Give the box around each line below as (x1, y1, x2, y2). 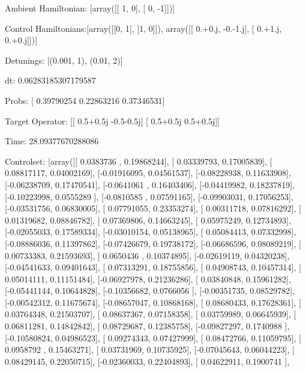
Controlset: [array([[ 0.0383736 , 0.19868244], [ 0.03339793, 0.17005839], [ (5, 154, 272, 167)
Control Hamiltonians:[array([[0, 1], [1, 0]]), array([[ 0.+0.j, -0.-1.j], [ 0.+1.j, (5, 22, 282, 34)
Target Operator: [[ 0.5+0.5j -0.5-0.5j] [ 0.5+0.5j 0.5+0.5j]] (5, 114, 220, 127)
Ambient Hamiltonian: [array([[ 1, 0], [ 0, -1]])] (5, 2, 175, 14)
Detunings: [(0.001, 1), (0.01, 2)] (5, 53, 123, 66)
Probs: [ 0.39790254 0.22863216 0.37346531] (5, 94, 165, 106)
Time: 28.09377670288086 (5, 135, 99, 147)
